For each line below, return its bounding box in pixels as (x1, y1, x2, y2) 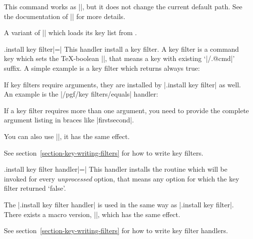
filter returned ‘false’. (4, 183, 66, 193)
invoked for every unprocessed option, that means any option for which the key (4, 173, 239, 183)
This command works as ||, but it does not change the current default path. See (4, 1, 243, 11)
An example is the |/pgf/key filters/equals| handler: (4, 89, 158, 99)
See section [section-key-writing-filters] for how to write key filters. (4, 147, 204, 158)
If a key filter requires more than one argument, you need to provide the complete (4, 105, 249, 115)
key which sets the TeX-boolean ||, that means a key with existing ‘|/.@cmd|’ (4, 53, 235, 63)
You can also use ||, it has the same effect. (4, 131, 130, 141)
